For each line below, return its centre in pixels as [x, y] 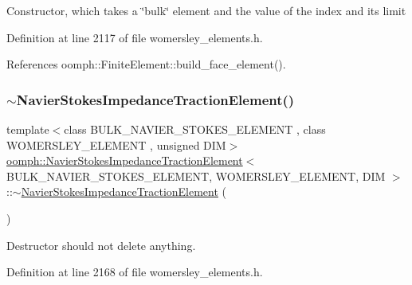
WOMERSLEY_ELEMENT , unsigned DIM [116, 144]
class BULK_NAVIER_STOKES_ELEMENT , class [195, 129]
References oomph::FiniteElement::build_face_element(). [146, 64]
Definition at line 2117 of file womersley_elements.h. [135, 37]
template [28, 129]
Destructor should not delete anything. [101, 245]
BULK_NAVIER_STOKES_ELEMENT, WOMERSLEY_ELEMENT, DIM [196, 176]
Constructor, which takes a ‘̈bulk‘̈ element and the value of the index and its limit [206, 10]
